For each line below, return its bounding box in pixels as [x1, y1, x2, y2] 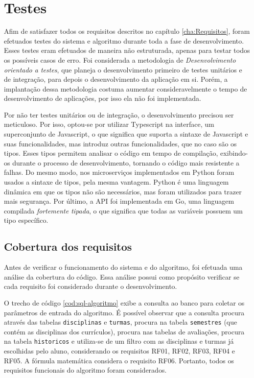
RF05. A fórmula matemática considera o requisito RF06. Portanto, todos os [4, 355, 234, 365]
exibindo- [220, 148, 248, 158]
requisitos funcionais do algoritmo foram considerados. [4, 365, 167, 375]
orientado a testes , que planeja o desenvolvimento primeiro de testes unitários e [4, 64, 242, 74]
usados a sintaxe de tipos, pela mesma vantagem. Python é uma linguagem [4, 177, 229, 187]
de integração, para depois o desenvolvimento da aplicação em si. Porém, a [4, 74, 228, 84]
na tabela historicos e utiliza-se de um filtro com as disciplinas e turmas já [4, 336, 234, 346]
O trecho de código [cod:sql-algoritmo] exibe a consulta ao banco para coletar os [4, 297, 245, 307]
